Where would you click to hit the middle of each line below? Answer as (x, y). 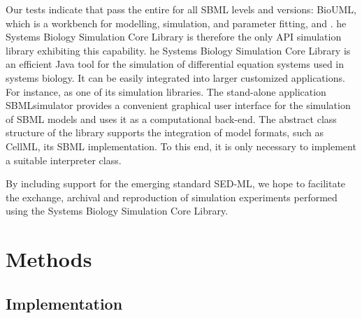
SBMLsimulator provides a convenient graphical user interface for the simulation (178, 105)
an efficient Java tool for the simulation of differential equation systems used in (175, 64)
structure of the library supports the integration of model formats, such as (165, 132)
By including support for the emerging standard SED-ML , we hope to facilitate (176, 183)
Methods (49, 259)
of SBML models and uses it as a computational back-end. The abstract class (171, 118)
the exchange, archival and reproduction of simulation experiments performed (172, 197)
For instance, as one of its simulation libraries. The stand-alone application (166, 91)
